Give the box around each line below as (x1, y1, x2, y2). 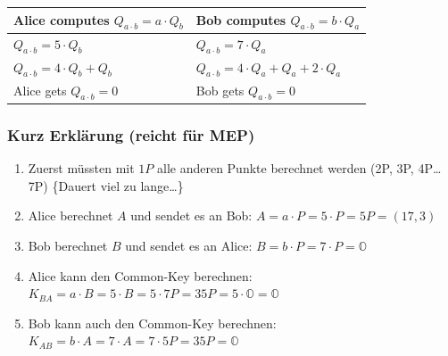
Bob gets (195, 80, 245, 99)
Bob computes (195, 10, 286, 29)
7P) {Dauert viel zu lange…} (28, 176, 184, 195)
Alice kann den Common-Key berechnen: (28, 266, 253, 285)
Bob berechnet (28, 236, 108, 254)
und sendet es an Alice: (125, 236, 253, 254)
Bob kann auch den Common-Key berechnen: (28, 313, 277, 332)
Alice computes (13, 10, 110, 29)
